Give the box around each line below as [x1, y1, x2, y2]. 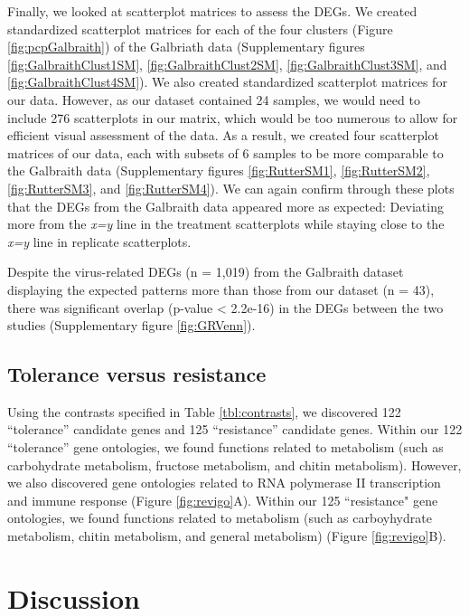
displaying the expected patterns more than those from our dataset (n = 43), [7, 280, 435, 299]
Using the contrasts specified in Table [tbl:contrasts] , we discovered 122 [7, 402, 401, 421]
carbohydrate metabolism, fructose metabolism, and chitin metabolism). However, [7, 455, 462, 474]
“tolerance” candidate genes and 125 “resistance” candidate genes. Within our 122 [7, 420, 463, 439]
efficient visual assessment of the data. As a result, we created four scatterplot [7, 126, 439, 145]
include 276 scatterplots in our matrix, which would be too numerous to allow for [7, 108, 458, 127]
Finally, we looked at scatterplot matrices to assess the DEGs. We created [7, 2, 417, 20]
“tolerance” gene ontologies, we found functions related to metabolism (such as [7, 438, 444, 457]
